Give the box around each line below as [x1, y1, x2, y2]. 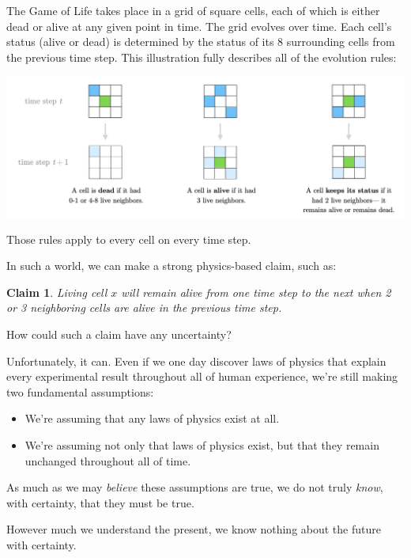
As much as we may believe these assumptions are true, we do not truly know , [6, 479, 383, 495]
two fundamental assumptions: [6, 383, 154, 400]
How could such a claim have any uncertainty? [6, 326, 232, 343]
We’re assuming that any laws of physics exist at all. [25, 410, 280, 427]
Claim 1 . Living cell [6, 283, 107, 300]
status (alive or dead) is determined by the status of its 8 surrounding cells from [6, 33, 395, 50]
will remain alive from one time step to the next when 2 [121, 283, 391, 300]
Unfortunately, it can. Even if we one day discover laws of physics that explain [6, 352, 386, 369]
